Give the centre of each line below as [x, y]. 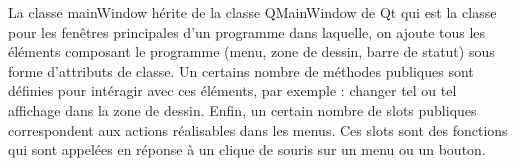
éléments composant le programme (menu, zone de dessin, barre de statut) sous [251, 51]
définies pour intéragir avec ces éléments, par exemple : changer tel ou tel [232, 90]
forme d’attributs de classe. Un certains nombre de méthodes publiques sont [241, 70]
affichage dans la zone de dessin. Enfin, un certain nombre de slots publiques [242, 109]
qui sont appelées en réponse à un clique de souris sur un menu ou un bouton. [247, 149]
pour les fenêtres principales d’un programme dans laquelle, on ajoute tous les [247, 31]
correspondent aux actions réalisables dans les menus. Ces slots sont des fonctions [258, 129]
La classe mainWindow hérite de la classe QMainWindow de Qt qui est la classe [252, 12]
